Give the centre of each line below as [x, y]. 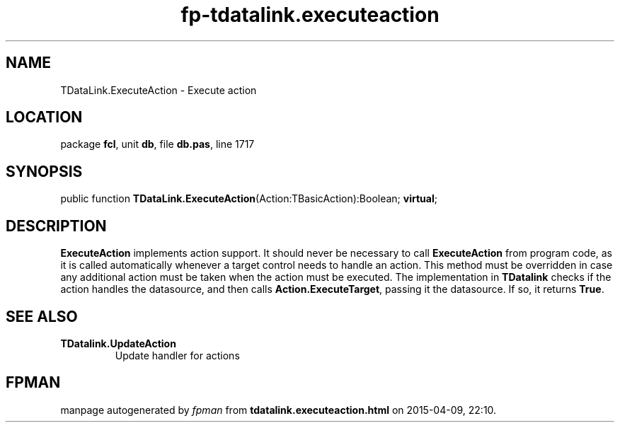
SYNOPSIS [44, 171]
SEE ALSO [42, 316]
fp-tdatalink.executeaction [310, 15]
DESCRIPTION [56, 226]
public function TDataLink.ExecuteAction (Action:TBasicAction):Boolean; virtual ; [249, 199]
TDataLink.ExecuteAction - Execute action [159, 90]
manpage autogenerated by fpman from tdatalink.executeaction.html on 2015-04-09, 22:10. [279, 410]
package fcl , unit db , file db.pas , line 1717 [157, 144]
